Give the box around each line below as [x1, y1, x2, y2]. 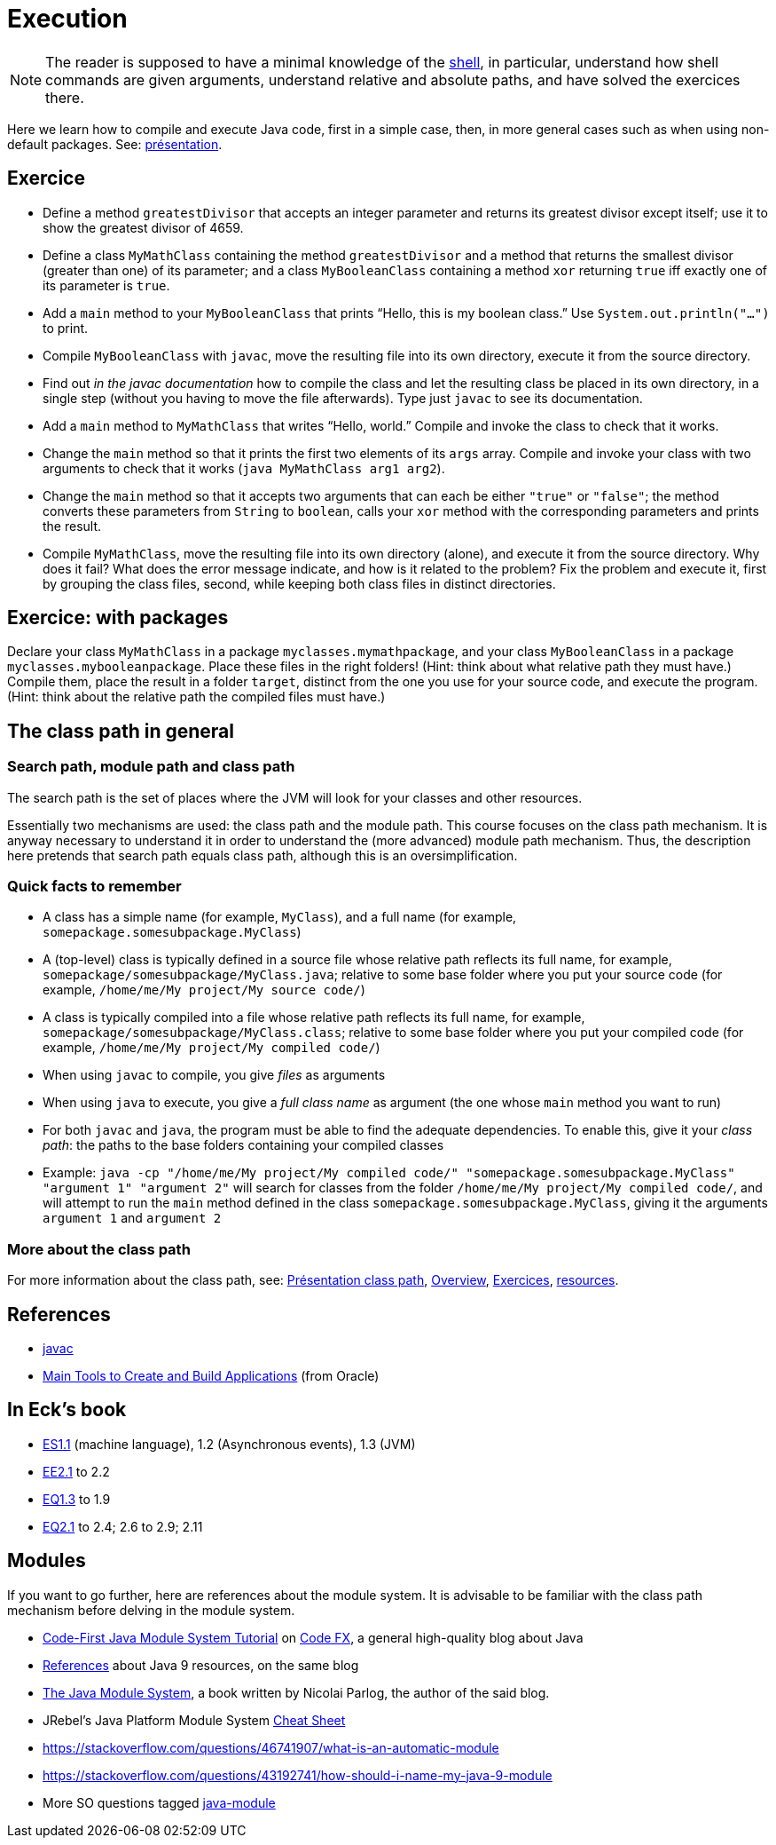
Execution [7, 4, 128, 34]
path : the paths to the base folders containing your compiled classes [43, 1137, 444, 1153]
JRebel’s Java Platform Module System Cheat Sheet [43, 1712, 346, 1728]
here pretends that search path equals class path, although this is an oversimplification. [7, 847, 518, 863]
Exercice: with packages [7, 606, 229, 630]
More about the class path [7, 1239, 191, 1258]
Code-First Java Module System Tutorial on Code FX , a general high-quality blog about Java [43, 1629, 584, 1645]
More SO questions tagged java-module [43, 1794, 276, 1810]
